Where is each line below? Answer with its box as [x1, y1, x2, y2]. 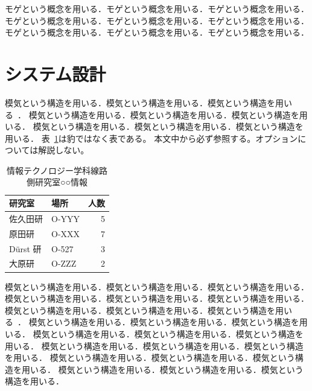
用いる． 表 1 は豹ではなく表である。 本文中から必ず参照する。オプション [5, 132, 298, 144]
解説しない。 [38, 144, 89, 156]
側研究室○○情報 [27, 176, 88, 188]
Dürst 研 [9, 242, 42, 255]
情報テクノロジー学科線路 [6, 164, 108, 176]
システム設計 [5, 61, 106, 86]
